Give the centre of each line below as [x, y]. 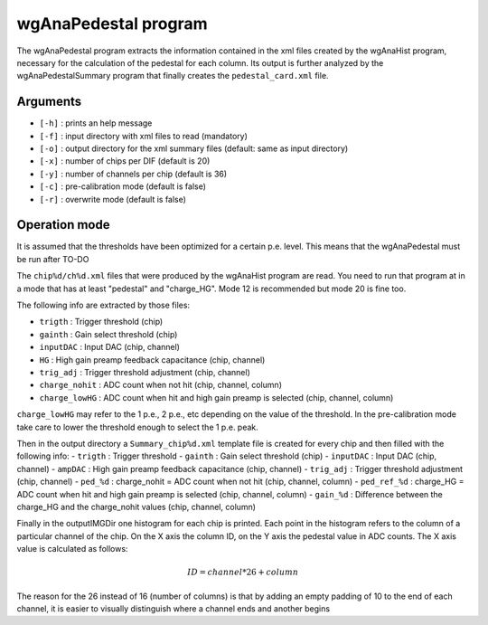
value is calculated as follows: [72, 549]
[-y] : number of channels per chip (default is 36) [133, 174]
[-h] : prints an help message [96, 123]
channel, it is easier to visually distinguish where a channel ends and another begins [173, 609]
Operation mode [63, 225]
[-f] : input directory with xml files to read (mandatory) [144, 136]
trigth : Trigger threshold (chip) [101, 322]
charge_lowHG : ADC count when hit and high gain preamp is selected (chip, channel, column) [216, 397]
